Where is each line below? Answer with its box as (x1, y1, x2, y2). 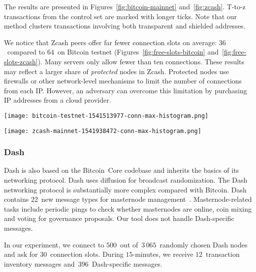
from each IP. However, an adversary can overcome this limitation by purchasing (4, 85, 247, 95)
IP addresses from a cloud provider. (4, 95, 111, 105)
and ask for (4, 249, 38, 259)
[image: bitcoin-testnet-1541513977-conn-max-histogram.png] (4, 112, 209, 119)
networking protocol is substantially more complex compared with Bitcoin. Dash (4, 184, 247, 194)
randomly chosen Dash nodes (160, 239, 248, 249)
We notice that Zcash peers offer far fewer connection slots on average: (4, 37, 217, 47)
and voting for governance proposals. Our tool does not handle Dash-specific (4, 213, 234, 223)
